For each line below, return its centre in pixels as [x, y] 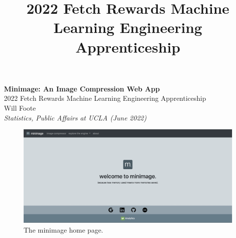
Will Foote [20, 107]
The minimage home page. [63, 229]
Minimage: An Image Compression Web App [82, 88]
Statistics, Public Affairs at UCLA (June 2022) [75, 117]
